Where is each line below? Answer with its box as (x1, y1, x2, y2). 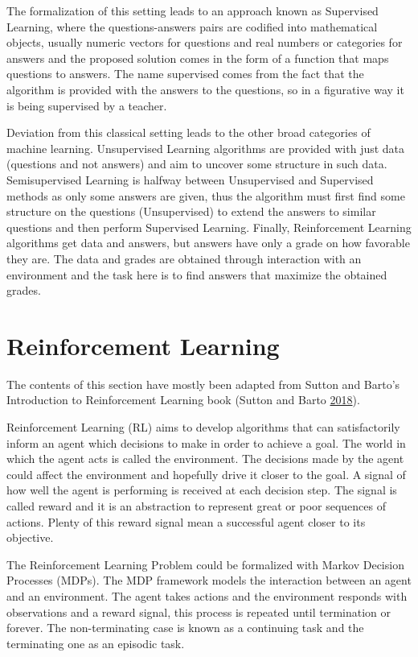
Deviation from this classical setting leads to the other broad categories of (6, 124, 371, 141)
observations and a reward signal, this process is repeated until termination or (6, 603, 391, 620)
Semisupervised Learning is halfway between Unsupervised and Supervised (6, 171, 374, 188)
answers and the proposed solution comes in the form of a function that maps (6, 49, 389, 66)
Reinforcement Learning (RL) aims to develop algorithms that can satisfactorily (6, 419, 400, 435)
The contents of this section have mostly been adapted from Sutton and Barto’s (6, 375, 400, 392)
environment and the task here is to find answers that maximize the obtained (6, 266, 387, 283)
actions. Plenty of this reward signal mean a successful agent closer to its (6, 513, 366, 530)
